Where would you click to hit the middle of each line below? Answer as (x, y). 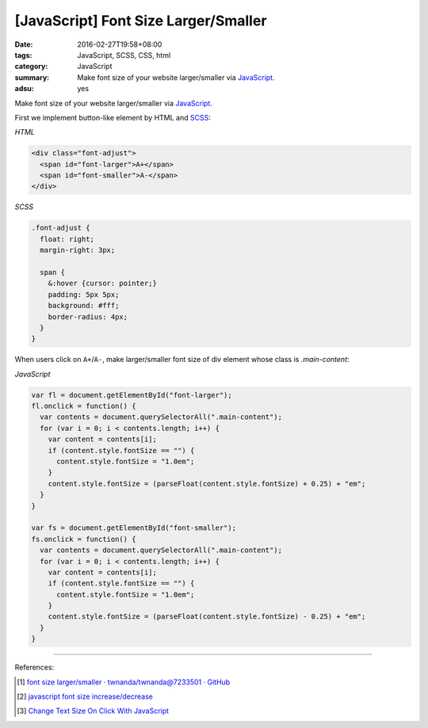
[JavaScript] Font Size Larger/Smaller (141, 21)
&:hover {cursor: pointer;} (103, 284)
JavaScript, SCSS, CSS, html (124, 55)
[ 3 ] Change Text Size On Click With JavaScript (93, 711)
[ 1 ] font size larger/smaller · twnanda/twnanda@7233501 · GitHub (124, 682)
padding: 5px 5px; (84, 294)
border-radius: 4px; (88, 316)
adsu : (25, 89)
